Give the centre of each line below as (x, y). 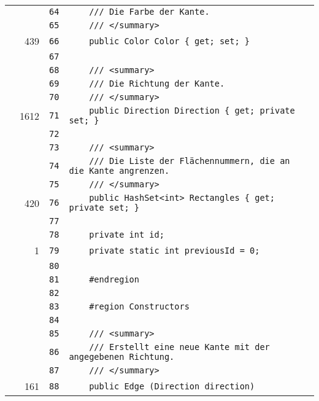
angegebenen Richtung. (122, 357)
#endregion (114, 279)
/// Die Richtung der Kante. (157, 84)
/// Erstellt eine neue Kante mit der (179, 347)
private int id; (127, 235)
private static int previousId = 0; (175, 250)
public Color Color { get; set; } (170, 41)
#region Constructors (139, 306)
